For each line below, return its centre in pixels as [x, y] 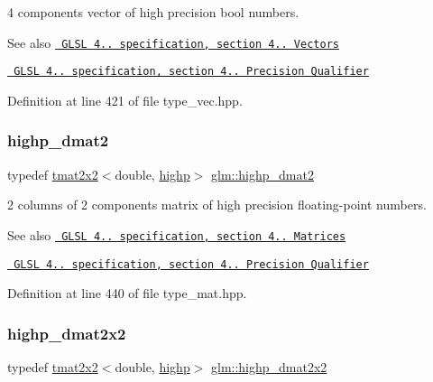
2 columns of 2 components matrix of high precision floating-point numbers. [217, 205]
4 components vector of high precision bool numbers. [153, 12]
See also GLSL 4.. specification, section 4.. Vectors [173, 42]
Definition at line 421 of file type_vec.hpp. [125, 100]
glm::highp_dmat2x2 [269, 367]
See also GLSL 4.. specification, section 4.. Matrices [177, 234]
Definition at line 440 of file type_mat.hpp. [127, 293]
